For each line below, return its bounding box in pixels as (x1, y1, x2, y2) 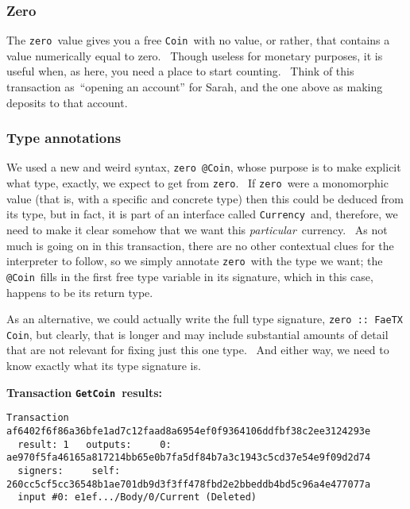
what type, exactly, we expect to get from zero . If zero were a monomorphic (6, 175, 389, 191)
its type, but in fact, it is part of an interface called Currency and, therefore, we (6, 206, 398, 222)
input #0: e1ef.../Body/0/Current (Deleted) (17, 492, 257, 503)
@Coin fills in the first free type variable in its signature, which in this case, (6, 268, 373, 284)
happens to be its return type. (6, 283, 153, 300)
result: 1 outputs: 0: (17, 438, 172, 450)
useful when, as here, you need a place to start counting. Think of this (6, 63, 354, 79)
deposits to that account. (6, 94, 128, 110)
